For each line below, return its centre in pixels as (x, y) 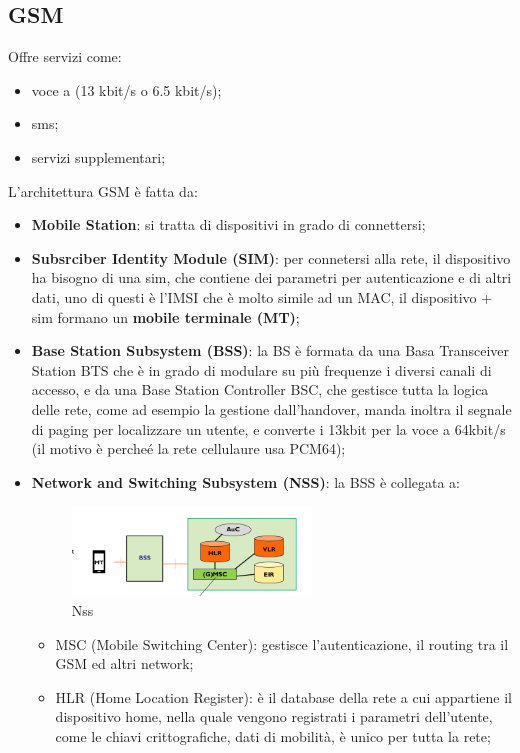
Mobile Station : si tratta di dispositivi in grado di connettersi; (228, 224)
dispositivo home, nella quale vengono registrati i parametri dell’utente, (274, 716)
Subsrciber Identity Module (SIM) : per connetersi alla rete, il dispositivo (271, 257)
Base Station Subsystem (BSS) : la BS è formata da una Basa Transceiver (270, 350)
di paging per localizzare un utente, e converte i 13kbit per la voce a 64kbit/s (268, 428)
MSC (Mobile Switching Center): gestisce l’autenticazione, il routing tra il (282, 643)
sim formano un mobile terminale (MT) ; (165, 316)
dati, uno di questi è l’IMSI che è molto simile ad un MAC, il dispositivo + (262, 296)
